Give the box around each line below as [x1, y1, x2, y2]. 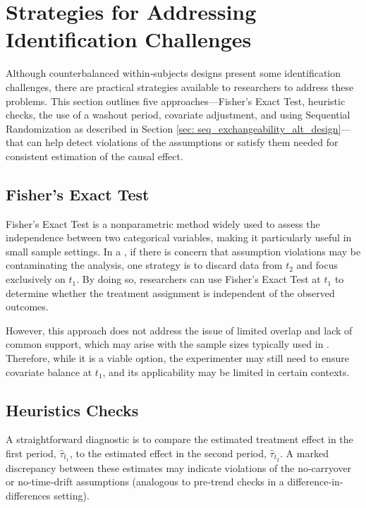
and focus [296, 258, 338, 272]
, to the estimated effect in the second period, [69, 446, 267, 460]
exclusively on [6, 272, 66, 286]
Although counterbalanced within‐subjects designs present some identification [6, 66, 341, 80]
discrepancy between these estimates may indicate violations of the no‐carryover [6, 460, 352, 475]
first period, [6, 446, 56, 460]
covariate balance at [6, 364, 92, 379]
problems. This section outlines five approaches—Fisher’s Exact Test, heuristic [6, 93, 346, 108]
